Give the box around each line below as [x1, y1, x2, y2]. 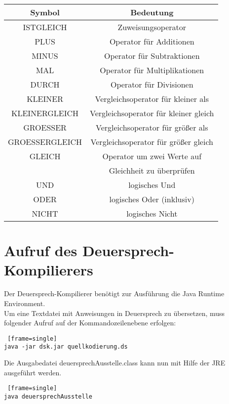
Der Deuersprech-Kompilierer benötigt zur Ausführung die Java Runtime [4, 288, 225, 299]
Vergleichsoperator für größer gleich [90, 136, 213, 147]
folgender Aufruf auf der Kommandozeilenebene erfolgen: [4, 317, 176, 328]
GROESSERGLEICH [8, 136, 82, 147]
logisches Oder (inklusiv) [109, 193, 194, 205]
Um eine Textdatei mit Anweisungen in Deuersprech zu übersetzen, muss [4, 308, 225, 318]
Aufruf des [4, 240, 77, 261]
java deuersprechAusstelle [4, 393, 92, 400]
